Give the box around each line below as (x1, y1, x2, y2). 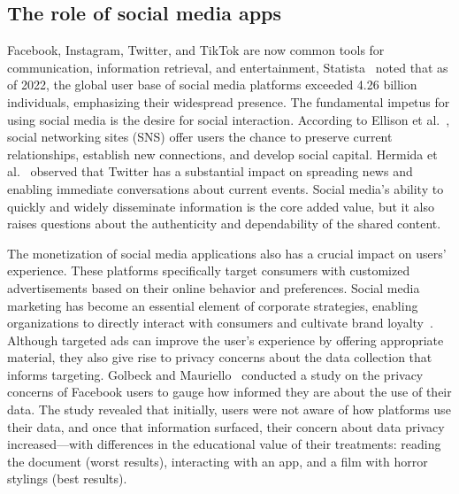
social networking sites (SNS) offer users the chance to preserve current (7, 127, 393, 146)
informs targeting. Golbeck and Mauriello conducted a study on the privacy (7, 365, 424, 383)
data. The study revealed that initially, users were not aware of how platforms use (7, 400, 451, 419)
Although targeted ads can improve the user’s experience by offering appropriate (7, 330, 444, 349)
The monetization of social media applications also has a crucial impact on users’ (7, 243, 447, 262)
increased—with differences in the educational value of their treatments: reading (7, 435, 441, 453)
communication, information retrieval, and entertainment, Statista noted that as (7, 58, 448, 76)
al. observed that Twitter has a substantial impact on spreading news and (7, 162, 413, 181)
